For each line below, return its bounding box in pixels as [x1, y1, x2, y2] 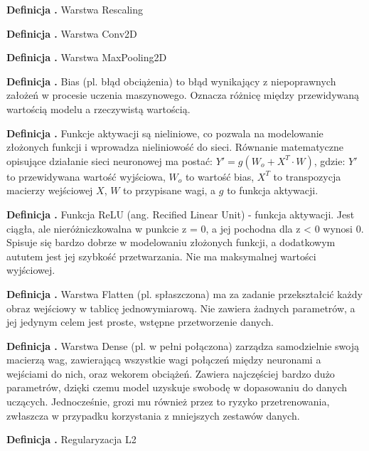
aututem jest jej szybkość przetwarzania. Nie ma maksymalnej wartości [6, 248, 316, 263]
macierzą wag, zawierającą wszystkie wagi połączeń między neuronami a [6, 352, 321, 367]
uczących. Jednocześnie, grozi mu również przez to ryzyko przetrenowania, [6, 394, 330, 409]
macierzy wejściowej [6, 183, 93, 198]
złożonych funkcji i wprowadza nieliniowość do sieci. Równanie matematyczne [6, 139, 344, 154]
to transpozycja [273, 169, 341, 184]
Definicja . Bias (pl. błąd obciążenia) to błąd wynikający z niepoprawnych [6, 73, 336, 88]
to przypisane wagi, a [123, 183, 216, 198]
